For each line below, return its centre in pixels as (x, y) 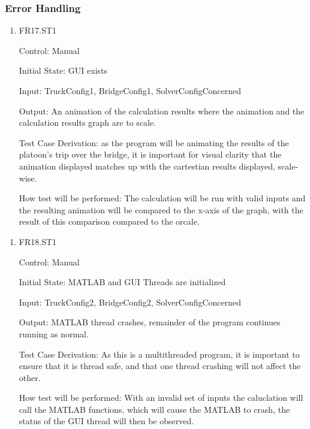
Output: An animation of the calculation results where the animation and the (162, 111)
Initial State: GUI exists (63, 70)
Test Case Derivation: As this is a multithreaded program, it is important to (159, 354)
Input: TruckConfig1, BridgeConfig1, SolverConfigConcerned (130, 90)
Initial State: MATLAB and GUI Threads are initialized (122, 282)
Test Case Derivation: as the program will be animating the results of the (154, 142)
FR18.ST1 (38, 241)
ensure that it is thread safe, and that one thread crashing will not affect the (160, 366)
